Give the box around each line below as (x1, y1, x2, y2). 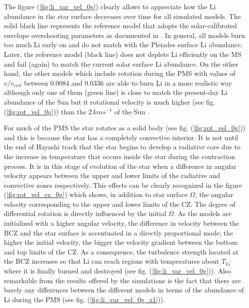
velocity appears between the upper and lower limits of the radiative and (4, 170, 220, 181)
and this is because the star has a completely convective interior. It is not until (4, 132, 238, 142)
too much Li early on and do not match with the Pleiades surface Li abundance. (4, 39, 243, 50)
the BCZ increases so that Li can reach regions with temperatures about (4, 256, 219, 266)
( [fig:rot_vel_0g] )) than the (4, 106, 86, 116)
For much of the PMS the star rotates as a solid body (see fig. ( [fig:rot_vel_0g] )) (4, 123, 246, 133)
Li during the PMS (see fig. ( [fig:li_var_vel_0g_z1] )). (4, 294, 165, 304)
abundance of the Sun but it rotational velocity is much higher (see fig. (4, 96, 216, 107)
